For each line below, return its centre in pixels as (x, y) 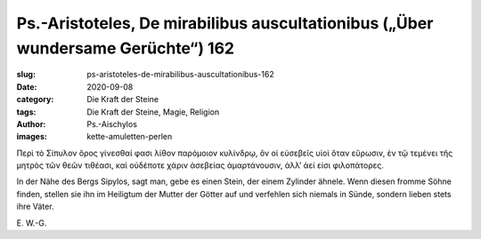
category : (35, 100)
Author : (31, 123)
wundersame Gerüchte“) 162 (126, 48)
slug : (26, 75)
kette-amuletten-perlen (130, 137)
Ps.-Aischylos (112, 123)
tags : (26, 112)
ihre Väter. (35, 207)
